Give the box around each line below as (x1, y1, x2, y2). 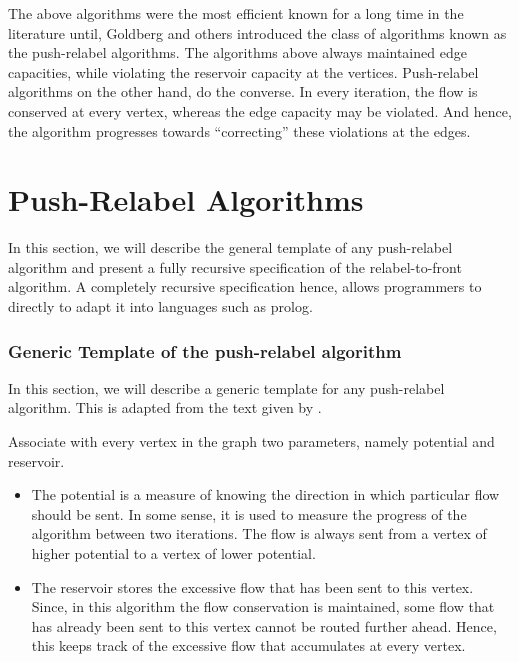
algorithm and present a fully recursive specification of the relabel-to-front (8, 256, 462, 277)
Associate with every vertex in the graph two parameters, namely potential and (8, 431, 495, 452)
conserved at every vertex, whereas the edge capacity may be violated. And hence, (8, 100, 512, 121)
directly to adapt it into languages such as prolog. (8, 296, 313, 317)
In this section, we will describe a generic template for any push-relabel (8, 377, 445, 398)
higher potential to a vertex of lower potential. (31, 543, 316, 564)
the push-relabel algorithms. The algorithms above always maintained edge (8, 42, 467, 63)
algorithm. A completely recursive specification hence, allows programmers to (8, 276, 482, 297)
